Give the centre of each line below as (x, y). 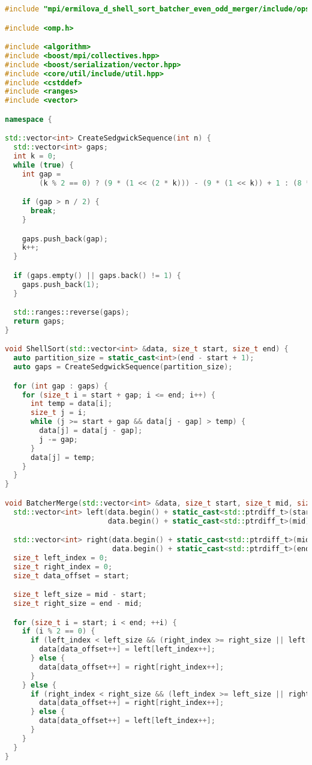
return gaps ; (39, 321)
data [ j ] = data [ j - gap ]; (91, 431)
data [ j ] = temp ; (63, 457)
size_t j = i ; (58, 413)
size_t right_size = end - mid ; (78, 604)
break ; (43, 211)
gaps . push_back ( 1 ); (61, 284)
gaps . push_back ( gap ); (65, 239)
